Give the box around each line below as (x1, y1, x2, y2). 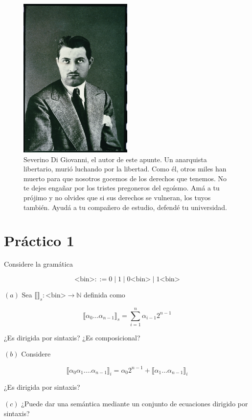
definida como (84, 289, 125, 299)
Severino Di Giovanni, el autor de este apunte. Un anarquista (23, 154, 207, 164)
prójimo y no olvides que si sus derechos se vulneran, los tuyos (23, 192, 211, 202)
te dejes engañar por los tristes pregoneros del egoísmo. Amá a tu (23, 183, 220, 193)
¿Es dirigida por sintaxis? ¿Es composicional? (4, 332, 140, 342)
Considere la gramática (4, 259, 73, 269)
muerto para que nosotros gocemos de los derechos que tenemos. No (23, 173, 227, 183)
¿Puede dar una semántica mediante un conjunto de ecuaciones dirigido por (21, 398, 248, 408)
